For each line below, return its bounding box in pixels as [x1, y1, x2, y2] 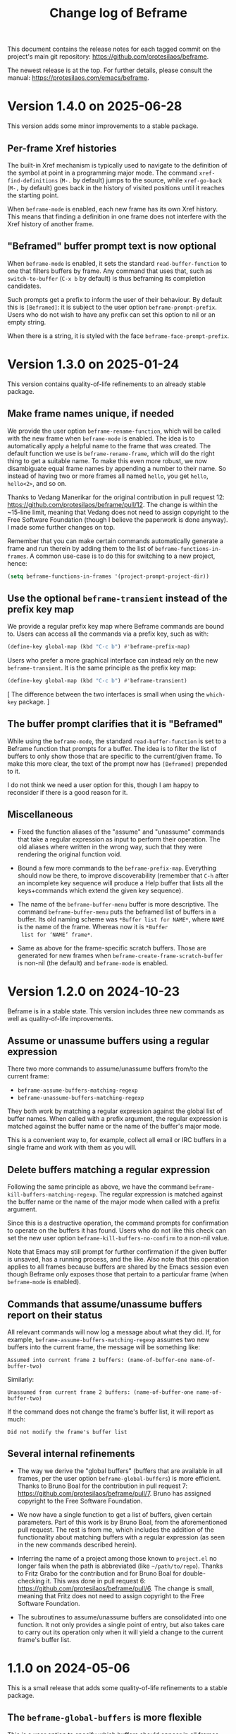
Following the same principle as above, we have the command [7, 1182, 188, 1191]
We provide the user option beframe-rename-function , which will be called [7, 426, 221, 435]
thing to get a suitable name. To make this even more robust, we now [7, 456, 208, 465]
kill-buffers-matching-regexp [7, 1192, 97, 1199]
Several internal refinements [7, 1448, 135, 1460]
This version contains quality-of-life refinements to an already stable [7, 380, 206, 388]
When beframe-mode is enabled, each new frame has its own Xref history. [7, 204, 218, 213]
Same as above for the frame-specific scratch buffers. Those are [17, 943, 206, 952]
